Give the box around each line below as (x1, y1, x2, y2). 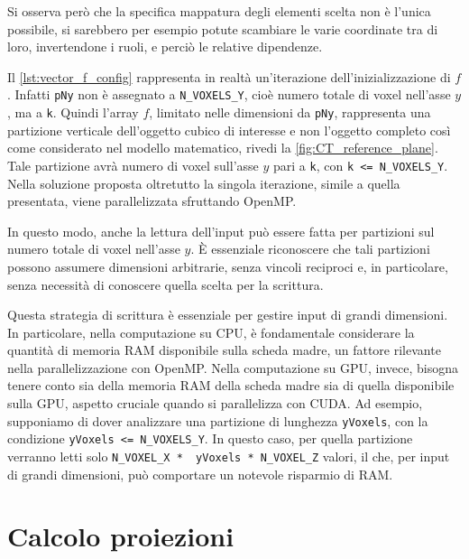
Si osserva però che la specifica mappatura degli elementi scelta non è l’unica (7, 2, 431, 20)
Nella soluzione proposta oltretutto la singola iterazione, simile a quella (7, 173, 400, 192)
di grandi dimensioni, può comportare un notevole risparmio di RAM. (7, 464, 393, 483)
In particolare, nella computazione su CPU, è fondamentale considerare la (7, 322, 415, 341)
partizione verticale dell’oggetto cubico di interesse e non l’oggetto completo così (7, 120, 451, 139)
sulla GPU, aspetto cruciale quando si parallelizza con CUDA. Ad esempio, (7, 394, 423, 413)
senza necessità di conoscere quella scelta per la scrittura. (7, 275, 324, 293)
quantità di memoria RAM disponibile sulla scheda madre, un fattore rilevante (7, 340, 441, 359)
